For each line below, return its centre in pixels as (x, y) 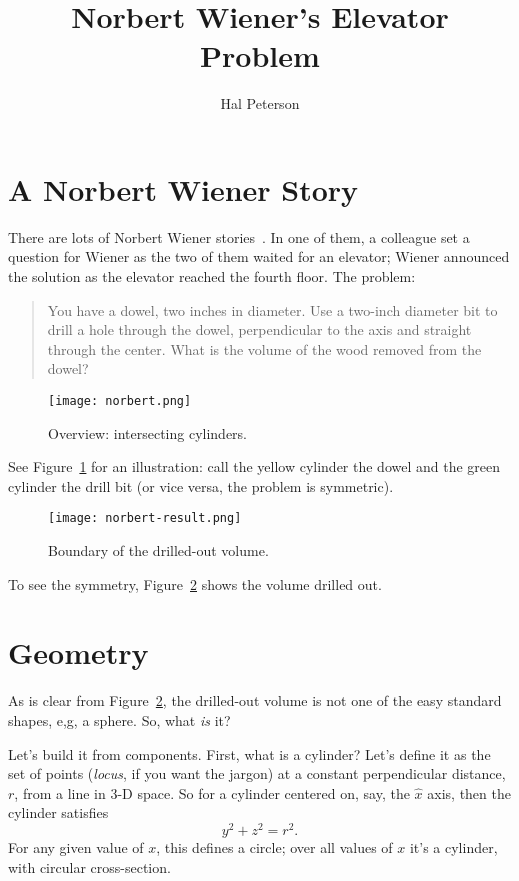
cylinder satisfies (58, 812)
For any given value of (76, 847)
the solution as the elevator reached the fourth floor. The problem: (212, 276)
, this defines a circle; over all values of (274, 847)
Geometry (78, 652)
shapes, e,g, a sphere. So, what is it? (119, 720)
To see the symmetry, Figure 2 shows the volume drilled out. (195, 583)
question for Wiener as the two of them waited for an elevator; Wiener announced (259, 256)
